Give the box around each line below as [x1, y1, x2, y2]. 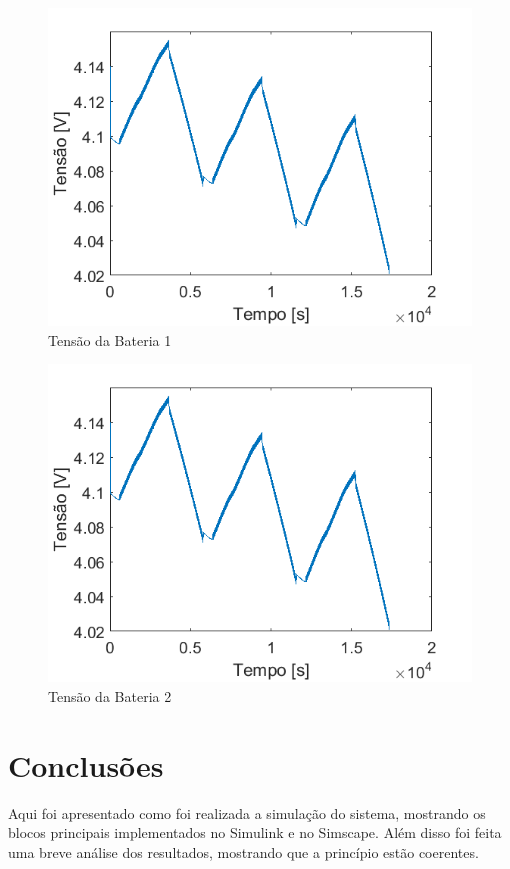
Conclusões [8, 744, 164, 785]
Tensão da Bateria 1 [48, 329, 172, 350]
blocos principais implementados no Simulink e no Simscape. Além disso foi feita [8, 822, 502, 843]
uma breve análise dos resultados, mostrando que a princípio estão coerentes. [8, 841, 479, 862]
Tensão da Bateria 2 [48, 685, 172, 706]
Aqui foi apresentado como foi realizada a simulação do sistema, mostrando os [8, 802, 486, 823]
